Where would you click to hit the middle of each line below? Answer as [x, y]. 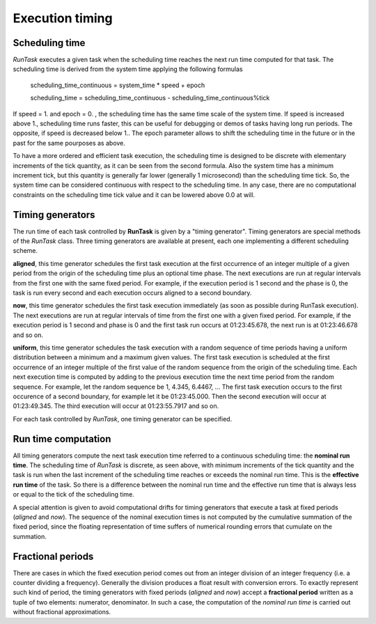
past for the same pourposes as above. [69, 143]
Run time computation [62, 439]
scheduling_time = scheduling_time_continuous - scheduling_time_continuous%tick [150, 98]
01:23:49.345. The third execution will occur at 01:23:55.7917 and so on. [116, 406]
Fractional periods [53, 556]
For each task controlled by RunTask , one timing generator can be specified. [123, 419]
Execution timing [63, 18]
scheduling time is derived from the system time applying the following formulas [128, 69]
